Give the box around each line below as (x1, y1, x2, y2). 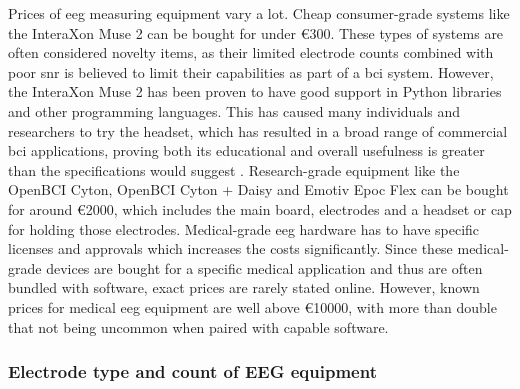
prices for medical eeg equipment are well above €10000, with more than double (8, 296, 497, 317)
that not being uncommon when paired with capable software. (8, 316, 389, 337)
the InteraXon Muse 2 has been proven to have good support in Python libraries (8, 81, 502, 102)
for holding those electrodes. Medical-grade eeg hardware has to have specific (8, 218, 480, 239)
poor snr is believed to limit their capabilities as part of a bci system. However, (8, 61, 494, 82)
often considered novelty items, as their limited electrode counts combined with (8, 42, 494, 63)
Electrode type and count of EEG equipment (8, 359, 377, 384)
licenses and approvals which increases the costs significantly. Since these (8, 238, 453, 259)
